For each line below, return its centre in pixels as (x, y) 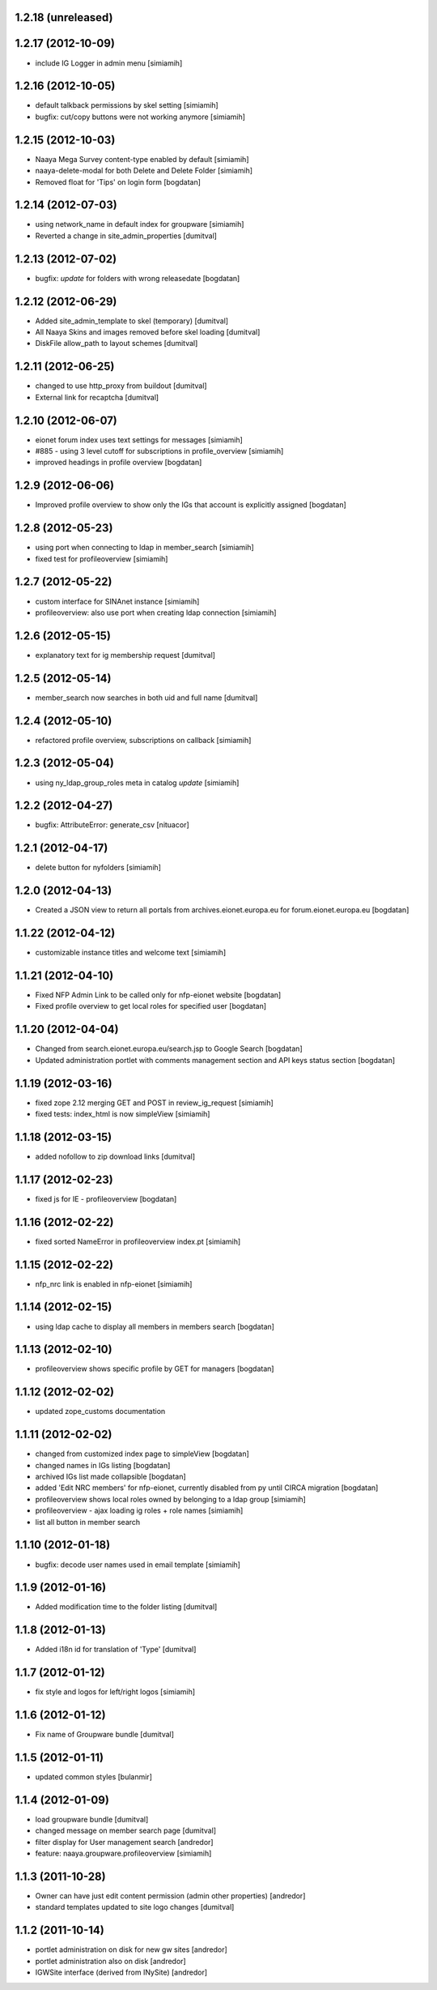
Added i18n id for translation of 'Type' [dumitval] (116, 1650)
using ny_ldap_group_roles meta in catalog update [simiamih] (137, 783)
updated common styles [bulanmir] (94, 1777)
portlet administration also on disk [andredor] (110, 1961)
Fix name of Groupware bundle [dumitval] (104, 1735)
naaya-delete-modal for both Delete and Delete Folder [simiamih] (144, 171)
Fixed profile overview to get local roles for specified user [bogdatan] (151, 1006)
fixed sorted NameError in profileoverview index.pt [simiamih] (138, 1241)
